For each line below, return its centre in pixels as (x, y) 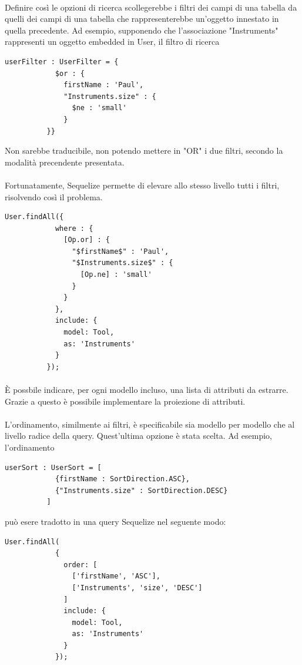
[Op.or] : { (87, 240)
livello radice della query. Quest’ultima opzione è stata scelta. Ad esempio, (138, 436)
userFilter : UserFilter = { (62, 62)
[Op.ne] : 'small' (116, 275)
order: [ (80, 565)
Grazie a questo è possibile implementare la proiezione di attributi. (125, 401)
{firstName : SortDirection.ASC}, (122, 479)
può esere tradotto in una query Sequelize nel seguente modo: (115, 521)
